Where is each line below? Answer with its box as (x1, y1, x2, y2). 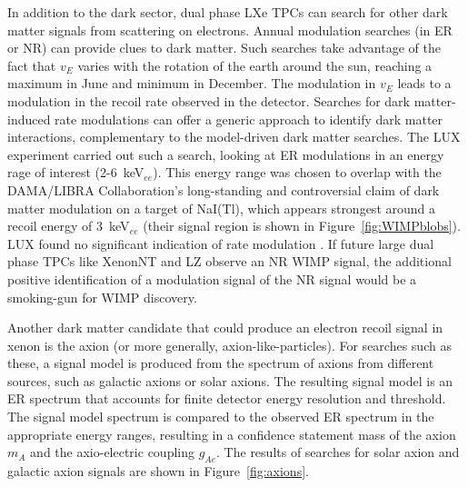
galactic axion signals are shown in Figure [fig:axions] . (7, 462, 309, 481)
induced (7, 109, 51, 128)
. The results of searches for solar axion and (216, 442, 460, 462)
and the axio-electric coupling (30, 442, 194, 462)
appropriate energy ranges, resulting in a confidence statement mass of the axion (7, 424, 456, 443)
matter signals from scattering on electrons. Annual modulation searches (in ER (7, 20, 453, 39)
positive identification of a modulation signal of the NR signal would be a (7, 269, 417, 288)
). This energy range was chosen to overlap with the (153, 163, 442, 182)
